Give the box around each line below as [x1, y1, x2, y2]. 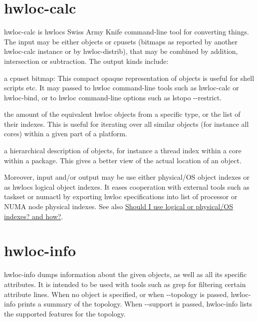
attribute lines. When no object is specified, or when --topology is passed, [4, 289, 229, 299]
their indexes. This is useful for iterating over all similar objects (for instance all [4, 118, 249, 129]
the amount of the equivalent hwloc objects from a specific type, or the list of [4, 109, 241, 119]
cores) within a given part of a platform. [4, 128, 127, 139]
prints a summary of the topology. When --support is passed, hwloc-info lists [17, 299, 253, 309]
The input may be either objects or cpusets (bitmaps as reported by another [4, 36, 238, 46]
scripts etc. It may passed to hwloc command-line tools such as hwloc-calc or [4, 82, 239, 93]
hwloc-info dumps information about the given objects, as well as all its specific [4, 269, 247, 280]
